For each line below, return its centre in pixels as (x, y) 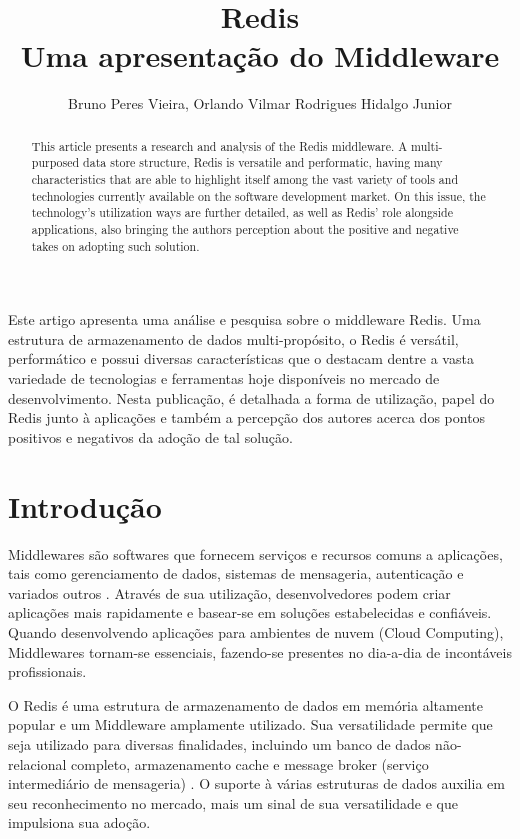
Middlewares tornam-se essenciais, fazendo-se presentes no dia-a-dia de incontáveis (260, 651)
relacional (37, 763)
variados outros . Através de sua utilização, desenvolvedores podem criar (229, 592)
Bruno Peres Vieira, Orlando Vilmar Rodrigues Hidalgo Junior (260, 103)
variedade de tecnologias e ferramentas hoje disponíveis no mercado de (224, 378)
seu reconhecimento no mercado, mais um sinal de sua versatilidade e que (233, 802)
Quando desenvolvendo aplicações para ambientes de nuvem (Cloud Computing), (256, 631)
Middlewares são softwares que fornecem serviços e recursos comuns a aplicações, (255, 553)
